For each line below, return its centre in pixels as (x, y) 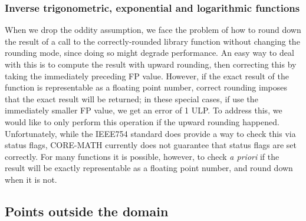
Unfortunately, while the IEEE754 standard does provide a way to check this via (150, 133)
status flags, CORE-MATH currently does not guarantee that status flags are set (151, 145)
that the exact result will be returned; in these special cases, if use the (131, 98)
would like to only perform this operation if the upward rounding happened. (142, 121)
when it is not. (31, 179)
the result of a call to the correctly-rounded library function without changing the (152, 41)
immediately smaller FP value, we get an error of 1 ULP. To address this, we (144, 110)
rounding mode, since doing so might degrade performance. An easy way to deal (149, 53)
